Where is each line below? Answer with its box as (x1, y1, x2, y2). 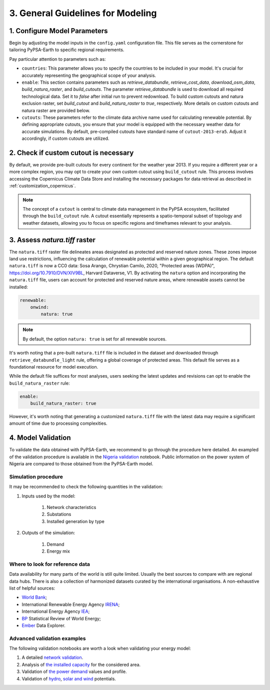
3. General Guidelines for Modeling (9, 8, 157, 19)
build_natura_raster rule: (9, 380, 70, 386)
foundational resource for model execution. (9, 364, 98, 370)
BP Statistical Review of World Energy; (21, 615, 101, 621)
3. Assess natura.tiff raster (9, 236, 96, 244)
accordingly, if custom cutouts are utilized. (21, 135, 109, 141)
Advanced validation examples (9, 635, 86, 642)
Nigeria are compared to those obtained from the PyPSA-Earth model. (9, 461, 153, 467)
